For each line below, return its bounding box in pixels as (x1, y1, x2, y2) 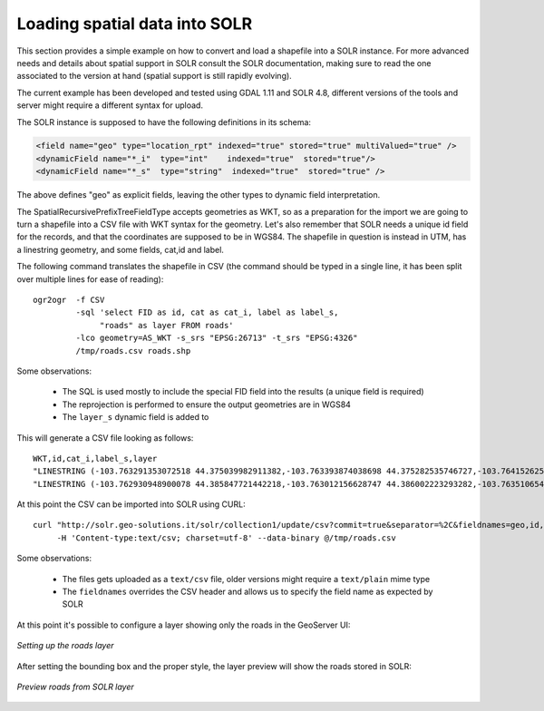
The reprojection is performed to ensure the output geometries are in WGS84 (62, 399, 351, 410)
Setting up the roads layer (16, 640, 114, 651)
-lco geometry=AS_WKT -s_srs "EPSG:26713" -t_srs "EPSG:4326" (75, 333, 358, 344)
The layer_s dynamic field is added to (62, 412, 209, 423)
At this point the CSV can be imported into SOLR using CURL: (16, 499, 246, 510)
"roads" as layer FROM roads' (100, 320, 235, 330)
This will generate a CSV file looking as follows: (16, 432, 194, 443)
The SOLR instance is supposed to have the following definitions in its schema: (16, 116, 312, 127)
